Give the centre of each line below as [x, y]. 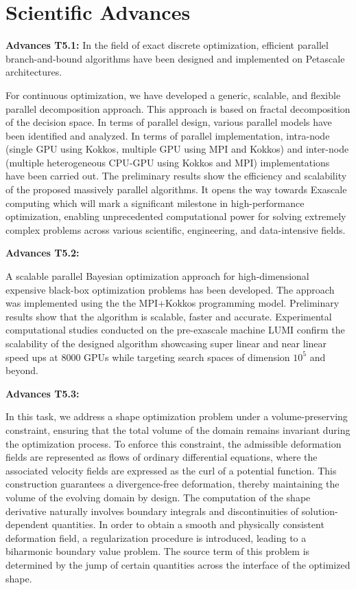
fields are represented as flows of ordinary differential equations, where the [162, 457]
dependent [27, 524]
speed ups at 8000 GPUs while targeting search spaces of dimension [148, 357]
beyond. [22, 370]
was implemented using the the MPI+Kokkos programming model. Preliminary [173, 303]
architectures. [34, 72]
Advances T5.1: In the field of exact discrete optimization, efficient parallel [167, 45]
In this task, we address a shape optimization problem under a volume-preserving [177, 416]
